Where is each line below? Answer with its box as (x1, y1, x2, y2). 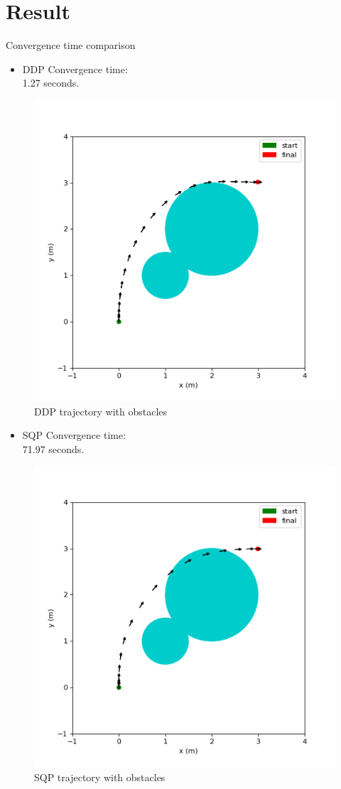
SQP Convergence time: (22, 428, 126, 442)
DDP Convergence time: (22, 61, 128, 76)
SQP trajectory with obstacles (34, 769, 166, 784)
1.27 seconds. (22, 75, 80, 90)
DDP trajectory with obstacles (34, 403, 168, 418)
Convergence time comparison (6, 38, 136, 53)
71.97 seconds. (22, 441, 85, 456)
